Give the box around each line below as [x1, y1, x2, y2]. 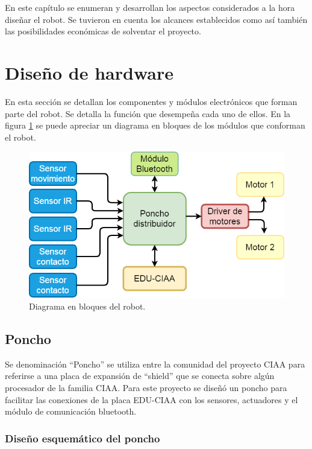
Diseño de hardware [5, 60, 173, 84]
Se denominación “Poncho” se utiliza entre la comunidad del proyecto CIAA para [5, 357, 305, 370]
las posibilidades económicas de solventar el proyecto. [5, 25, 201, 37]
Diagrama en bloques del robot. [29, 300, 146, 313]
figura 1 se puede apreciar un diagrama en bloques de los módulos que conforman [5, 119, 305, 132]
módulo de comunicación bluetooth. [5, 405, 137, 418]
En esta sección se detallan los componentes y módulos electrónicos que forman [5, 95, 298, 107]
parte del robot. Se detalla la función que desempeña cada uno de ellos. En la [5, 107, 291, 119]
